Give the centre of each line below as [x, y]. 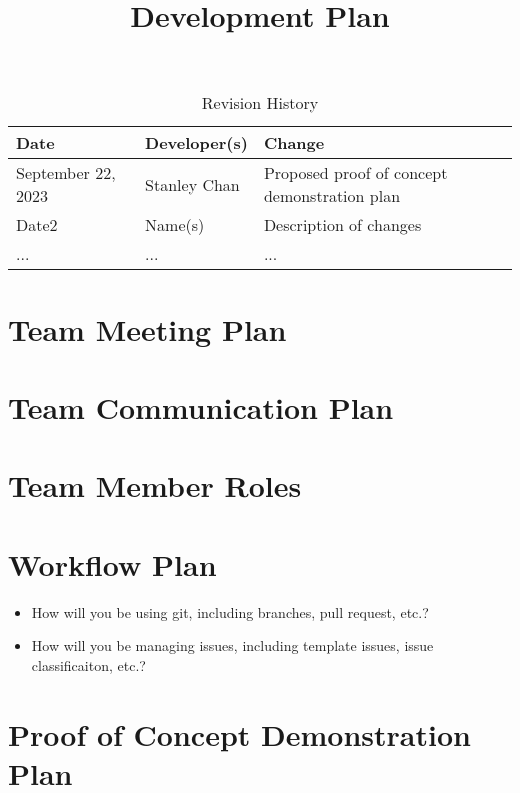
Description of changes [342, 225]
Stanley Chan [192, 184]
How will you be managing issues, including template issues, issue [232, 645]
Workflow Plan [112, 563]
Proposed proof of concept [355, 173]
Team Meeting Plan [147, 328]
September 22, [66, 173]
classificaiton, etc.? [88, 664]
